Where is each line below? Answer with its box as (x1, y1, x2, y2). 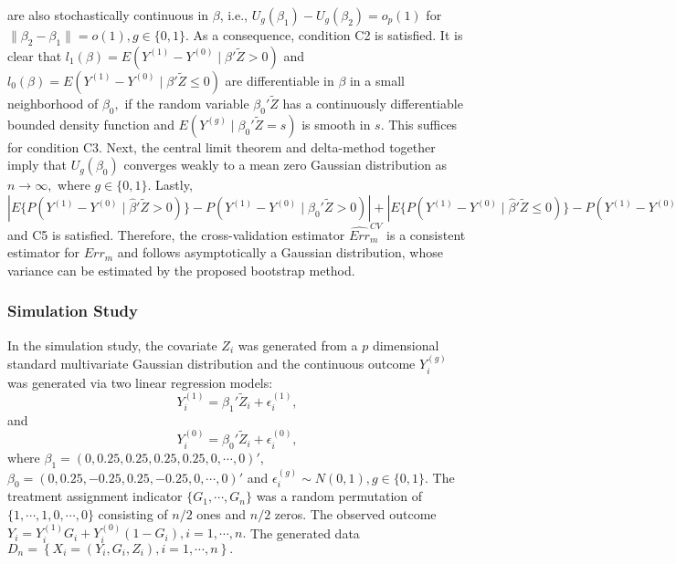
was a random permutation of (256, 486, 423, 506)
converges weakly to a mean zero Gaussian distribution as (123, 155, 448, 174)
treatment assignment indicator (7, 486, 183, 506)
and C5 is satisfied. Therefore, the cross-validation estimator (7, 225, 345, 244)
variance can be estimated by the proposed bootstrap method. (7, 260, 355, 279)
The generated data (250, 523, 360, 542)
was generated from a (238, 335, 358, 354)
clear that (7, 46, 62, 65)
